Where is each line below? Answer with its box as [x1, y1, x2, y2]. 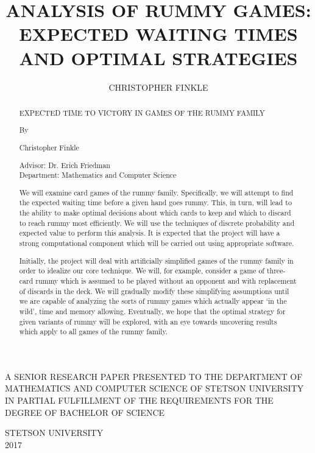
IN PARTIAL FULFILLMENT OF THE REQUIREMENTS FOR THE [5, 394, 274, 406]
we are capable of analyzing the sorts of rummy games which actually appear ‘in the [19, 296, 287, 306]
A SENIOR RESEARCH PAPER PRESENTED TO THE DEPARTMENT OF [5, 370, 303, 382]
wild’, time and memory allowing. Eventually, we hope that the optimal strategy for [19, 306, 286, 316]
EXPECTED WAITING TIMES [19, 21, 298, 46]
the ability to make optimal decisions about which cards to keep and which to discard [19, 208, 291, 218]
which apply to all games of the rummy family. [19, 326, 168, 337]
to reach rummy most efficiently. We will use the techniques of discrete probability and [19, 217, 295, 228]
